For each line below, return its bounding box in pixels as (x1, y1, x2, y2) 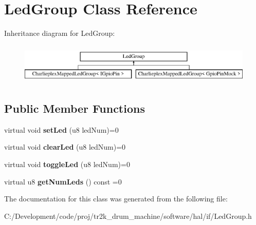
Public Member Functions (4, 100, 145, 116)
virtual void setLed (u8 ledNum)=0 (4, 124, 119, 135)
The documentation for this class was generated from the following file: (4, 193, 228, 204)
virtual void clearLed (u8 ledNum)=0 (4, 141, 126, 152)
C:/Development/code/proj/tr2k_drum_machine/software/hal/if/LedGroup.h (4, 210, 252, 221)
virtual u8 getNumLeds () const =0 (4, 176, 122, 187)
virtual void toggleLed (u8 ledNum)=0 (4, 158, 130, 169)
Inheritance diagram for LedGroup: (4, 28, 115, 38)
